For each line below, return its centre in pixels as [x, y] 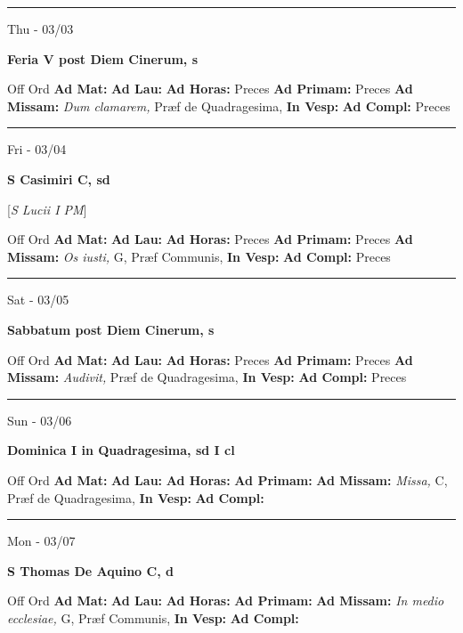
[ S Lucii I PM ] [47, 209]
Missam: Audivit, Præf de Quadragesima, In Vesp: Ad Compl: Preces [207, 377]
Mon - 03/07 [41, 541]
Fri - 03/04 [37, 149]
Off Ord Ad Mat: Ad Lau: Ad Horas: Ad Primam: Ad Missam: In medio [226, 601]
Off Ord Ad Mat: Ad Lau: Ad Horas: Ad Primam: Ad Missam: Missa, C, [227, 479]
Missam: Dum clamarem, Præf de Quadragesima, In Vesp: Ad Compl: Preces [229, 105]
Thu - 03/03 [41, 28]
